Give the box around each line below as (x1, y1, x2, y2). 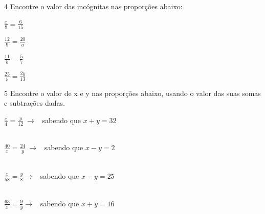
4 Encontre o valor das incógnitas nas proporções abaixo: (4, 1, 183, 11)
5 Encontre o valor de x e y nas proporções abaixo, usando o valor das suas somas (4, 87, 261, 98)
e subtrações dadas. (4, 98, 65, 108)
